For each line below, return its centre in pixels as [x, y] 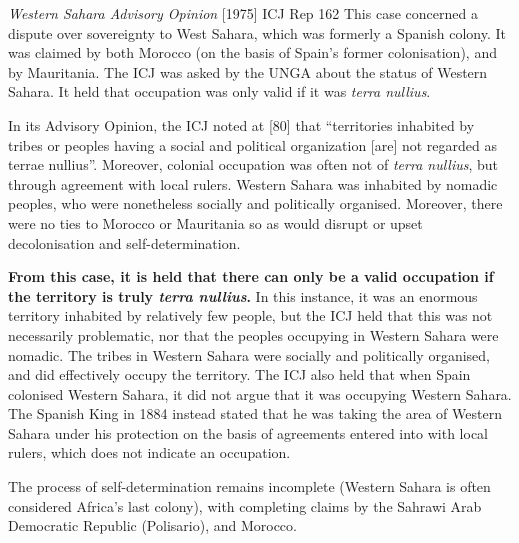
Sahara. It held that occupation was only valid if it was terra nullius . [219, 91]
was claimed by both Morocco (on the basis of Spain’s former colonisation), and [252, 52]
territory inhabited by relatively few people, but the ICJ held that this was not [250, 315]
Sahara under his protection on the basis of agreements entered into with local [248, 432]
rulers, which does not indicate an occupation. [149, 452]
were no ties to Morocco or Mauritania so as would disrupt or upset [215, 222]
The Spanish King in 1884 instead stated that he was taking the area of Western [255, 413]
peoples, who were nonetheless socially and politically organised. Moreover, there [255, 203]
